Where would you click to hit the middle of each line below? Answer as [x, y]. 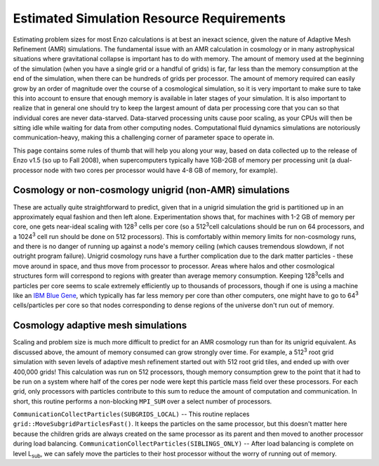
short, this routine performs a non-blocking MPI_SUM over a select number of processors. [142, 401]
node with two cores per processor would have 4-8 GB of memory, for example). [161, 170]
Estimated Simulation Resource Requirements [149, 18]
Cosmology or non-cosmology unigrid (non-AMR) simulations [152, 190]
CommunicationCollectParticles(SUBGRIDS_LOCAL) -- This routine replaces [131, 414]
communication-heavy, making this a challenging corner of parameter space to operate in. [144, 138]
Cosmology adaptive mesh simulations [100, 326]
